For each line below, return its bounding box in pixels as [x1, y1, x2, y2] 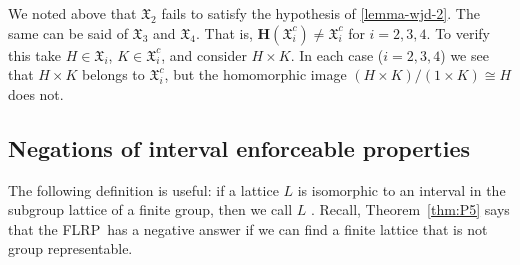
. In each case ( [290, 44, 384, 65]
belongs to [82, 64, 145, 85]
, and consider [161, 44, 247, 65]
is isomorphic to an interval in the [297, 179, 506, 200]
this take [8, 44, 61, 65]
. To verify [426, 22, 491, 43]
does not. [8, 83, 64, 104]
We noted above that [8, 3, 137, 23]
